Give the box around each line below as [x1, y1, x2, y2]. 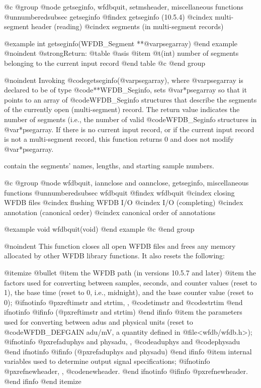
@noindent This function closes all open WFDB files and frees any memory [4, 240, 236, 251]
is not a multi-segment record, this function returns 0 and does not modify [4, 134, 234, 144]
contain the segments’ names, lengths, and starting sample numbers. [4, 160, 214, 171]
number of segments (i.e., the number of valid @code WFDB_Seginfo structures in [4, 114, 257, 124]
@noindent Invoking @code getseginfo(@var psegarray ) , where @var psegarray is [4, 74, 243, 85]
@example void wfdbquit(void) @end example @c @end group [4, 224, 195, 234]
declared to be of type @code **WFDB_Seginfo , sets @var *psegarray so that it [4, 84, 247, 95]
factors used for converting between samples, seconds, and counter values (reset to [4, 277, 257, 287]
